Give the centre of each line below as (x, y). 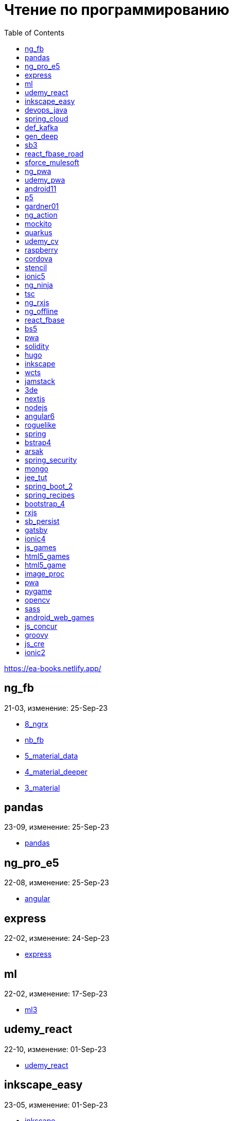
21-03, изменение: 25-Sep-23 (56, 708)
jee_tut (36, 477)
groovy (37, 635)
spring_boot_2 (49, 486)
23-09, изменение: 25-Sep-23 (57, 827)
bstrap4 (38, 442)
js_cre (35, 643)
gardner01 (42, 206)
